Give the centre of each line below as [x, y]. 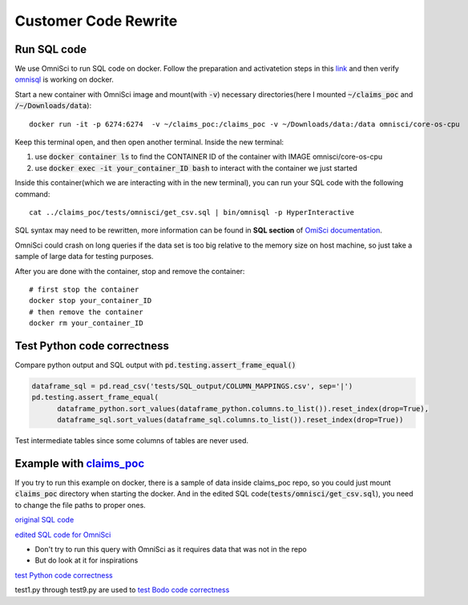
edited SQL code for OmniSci [63, 534]
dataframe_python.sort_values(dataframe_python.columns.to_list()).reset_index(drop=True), [243, 408]
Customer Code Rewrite [96, 21]
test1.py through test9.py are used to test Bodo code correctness [122, 590]
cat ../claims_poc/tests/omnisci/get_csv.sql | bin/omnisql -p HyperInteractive [192, 212]
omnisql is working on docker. [64, 79]
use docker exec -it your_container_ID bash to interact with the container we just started [196, 167]
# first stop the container [84, 289]
